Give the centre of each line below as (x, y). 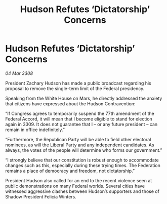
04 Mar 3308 (19, 73)
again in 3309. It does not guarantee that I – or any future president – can (81, 124)
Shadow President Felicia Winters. (41, 196)
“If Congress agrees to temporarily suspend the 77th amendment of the (80, 113)
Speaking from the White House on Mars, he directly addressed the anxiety (84, 98)
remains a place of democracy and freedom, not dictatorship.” (70, 171)
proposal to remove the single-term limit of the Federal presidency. (75, 88)
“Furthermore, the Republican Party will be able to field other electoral (78, 139)
